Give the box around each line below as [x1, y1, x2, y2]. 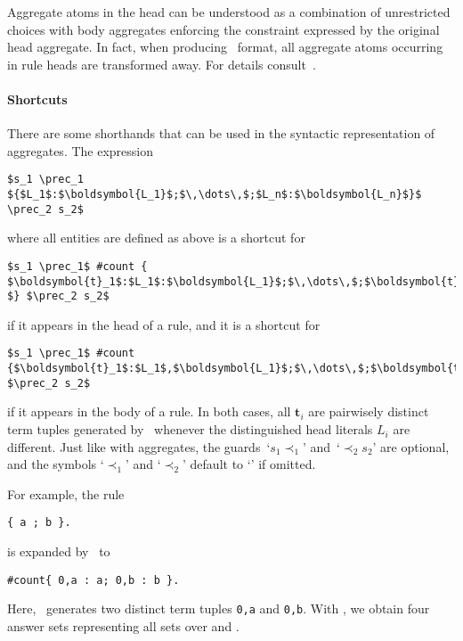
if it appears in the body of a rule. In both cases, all [7, 402, 291, 421]
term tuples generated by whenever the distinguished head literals [7, 420, 373, 439]
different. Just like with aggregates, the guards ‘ [7, 437, 271, 456]
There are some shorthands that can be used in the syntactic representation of [7, 124, 435, 143]
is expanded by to [7, 542, 110, 561]
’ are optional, [372, 437, 450, 456]
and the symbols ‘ [7, 455, 104, 473]
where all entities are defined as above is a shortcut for [7, 228, 305, 247]
